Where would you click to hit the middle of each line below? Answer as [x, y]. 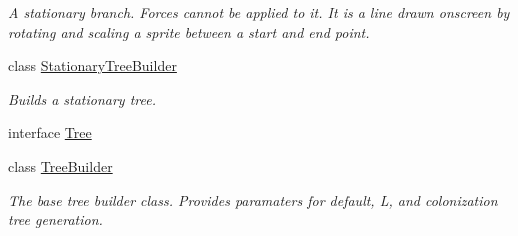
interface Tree [50, 132]
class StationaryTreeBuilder [92, 65]
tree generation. [55, 219]
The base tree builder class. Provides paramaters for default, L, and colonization [253, 199]
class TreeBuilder [60, 165]
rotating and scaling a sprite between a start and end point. [189, 31]
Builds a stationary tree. [82, 98]
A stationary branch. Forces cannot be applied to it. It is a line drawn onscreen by [259, 12]
